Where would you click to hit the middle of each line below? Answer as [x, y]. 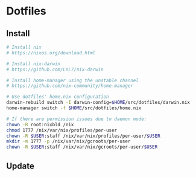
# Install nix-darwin [33, 64]
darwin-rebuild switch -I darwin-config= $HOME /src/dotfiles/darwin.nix [98, 103]
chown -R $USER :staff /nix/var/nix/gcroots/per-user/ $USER [82, 147]
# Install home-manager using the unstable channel [72, 80]
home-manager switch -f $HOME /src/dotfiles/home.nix [74, 108]
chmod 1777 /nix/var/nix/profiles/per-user [62, 130]
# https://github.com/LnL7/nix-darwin [55, 69]
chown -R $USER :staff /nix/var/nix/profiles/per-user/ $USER [84, 136]
